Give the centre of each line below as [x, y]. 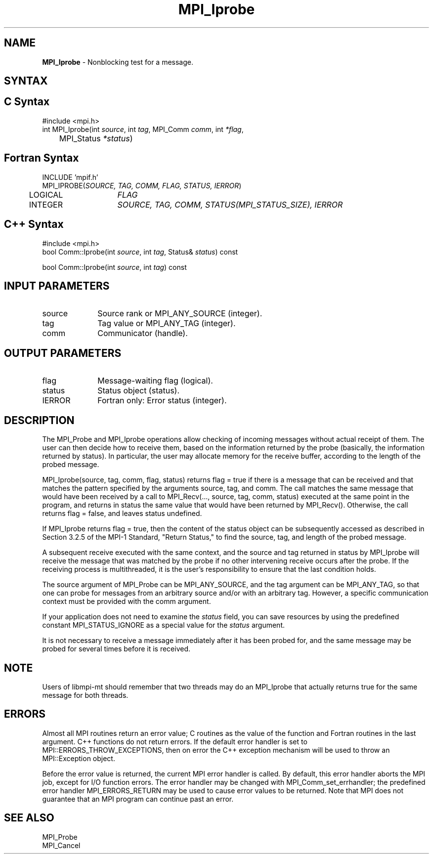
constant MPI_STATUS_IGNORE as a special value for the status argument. [163, 625]
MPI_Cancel [61, 845]
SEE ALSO [29, 818]
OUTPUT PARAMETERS [63, 353]
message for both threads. [85, 695]
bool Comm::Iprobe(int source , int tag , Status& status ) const [140, 252]
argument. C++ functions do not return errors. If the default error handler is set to [175, 741]
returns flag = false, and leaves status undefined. [122, 514]
